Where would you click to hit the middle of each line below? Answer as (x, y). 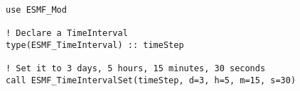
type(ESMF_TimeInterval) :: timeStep (95, 45)
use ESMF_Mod (36, 10)
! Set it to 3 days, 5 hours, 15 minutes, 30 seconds (136, 69)
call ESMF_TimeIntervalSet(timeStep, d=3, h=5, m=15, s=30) (151, 80)
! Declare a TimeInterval (67, 34)
